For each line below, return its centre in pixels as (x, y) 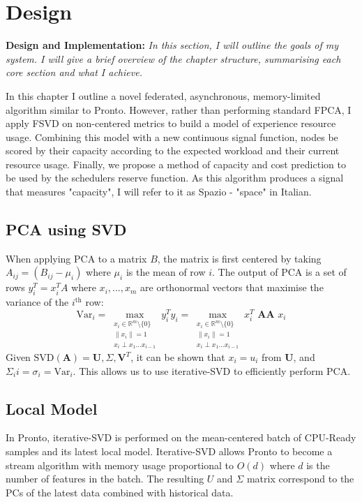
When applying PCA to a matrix (76, 258)
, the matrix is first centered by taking (239, 258)
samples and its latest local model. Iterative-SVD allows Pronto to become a (169, 451)
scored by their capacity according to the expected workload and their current (173, 150)
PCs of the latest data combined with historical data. (120, 492)
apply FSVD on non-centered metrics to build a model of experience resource (171, 123)
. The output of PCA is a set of (279, 272)
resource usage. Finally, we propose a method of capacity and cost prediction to (176, 164)
